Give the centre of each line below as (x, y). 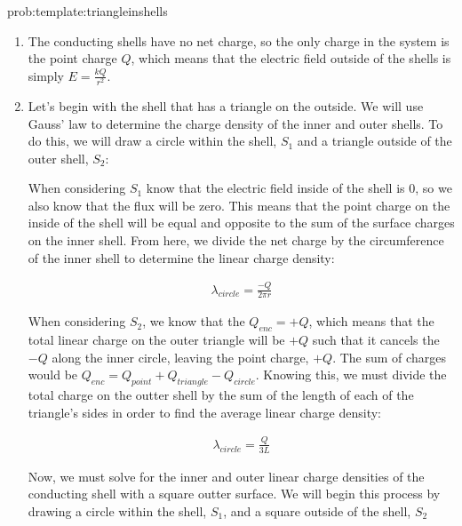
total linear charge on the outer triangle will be (156, 340)
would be (53, 375)
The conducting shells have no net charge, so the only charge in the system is (239, 40)
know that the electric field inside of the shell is (275, 188)
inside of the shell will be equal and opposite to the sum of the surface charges (241, 223)
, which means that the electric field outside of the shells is (291, 58)
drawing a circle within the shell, (117, 510)
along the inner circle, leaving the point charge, (180, 357)
